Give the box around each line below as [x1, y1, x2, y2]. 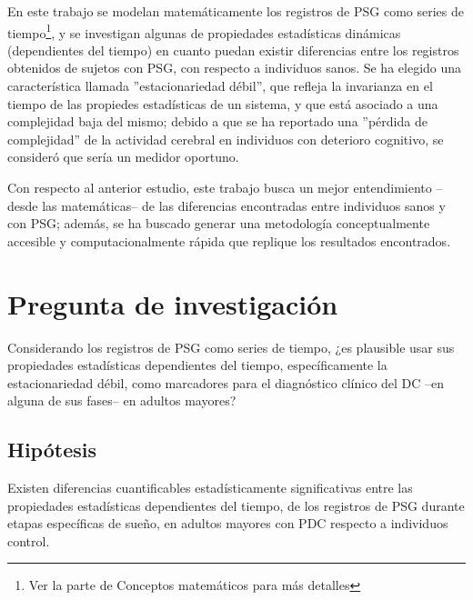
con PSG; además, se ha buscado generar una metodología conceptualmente [7, 214, 430, 233]
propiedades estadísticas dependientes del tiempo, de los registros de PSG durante [7, 495, 465, 515]
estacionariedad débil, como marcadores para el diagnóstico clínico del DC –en [7, 373, 445, 392]
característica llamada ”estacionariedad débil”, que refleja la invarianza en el [7, 76, 433, 95]
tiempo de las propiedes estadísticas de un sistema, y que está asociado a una [7, 94, 438, 113]
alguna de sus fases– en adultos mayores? [7, 391, 236, 410]
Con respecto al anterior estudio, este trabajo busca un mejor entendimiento [7, 178, 432, 196]
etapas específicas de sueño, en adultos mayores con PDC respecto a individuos [7, 514, 448, 533]
